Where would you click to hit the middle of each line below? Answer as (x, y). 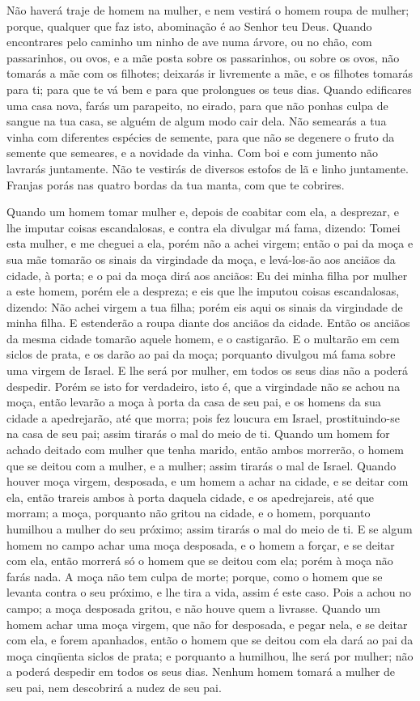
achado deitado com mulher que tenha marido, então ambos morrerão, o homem (206, 450)
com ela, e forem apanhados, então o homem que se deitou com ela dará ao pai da (210, 640)
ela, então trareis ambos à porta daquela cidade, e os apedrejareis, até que (190, 497)
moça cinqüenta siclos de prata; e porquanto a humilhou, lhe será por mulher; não (210, 655)
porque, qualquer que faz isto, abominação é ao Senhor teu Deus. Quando (189, 25)
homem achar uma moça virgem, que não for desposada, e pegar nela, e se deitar (207, 624)
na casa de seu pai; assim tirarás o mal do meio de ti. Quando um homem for (198, 433)
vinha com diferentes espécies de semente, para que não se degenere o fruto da (201, 136)
